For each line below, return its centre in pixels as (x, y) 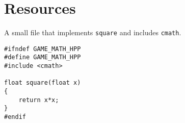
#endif (15, 117)
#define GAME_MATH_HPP (43, 57)
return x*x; (39, 100)
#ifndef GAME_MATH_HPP (43, 49)
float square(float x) (43, 83)
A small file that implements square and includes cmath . (93, 32)
